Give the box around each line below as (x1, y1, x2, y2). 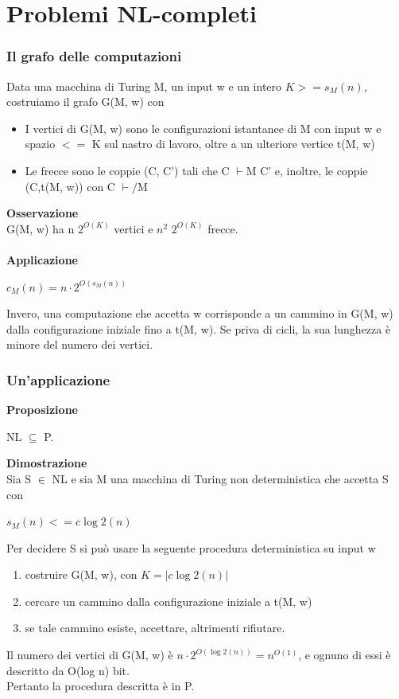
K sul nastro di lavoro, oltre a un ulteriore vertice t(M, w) (91, 135, 375, 152)
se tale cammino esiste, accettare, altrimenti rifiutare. (25, 619, 285, 636)
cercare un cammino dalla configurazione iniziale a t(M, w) (25, 592, 312, 609)
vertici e (114, 220, 153, 236)
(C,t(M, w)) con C (25, 178, 115, 194)
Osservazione (6, 205, 79, 221)
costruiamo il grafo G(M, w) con (6, 93, 165, 110)
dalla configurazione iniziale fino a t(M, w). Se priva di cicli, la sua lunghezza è (6, 320, 391, 337)
